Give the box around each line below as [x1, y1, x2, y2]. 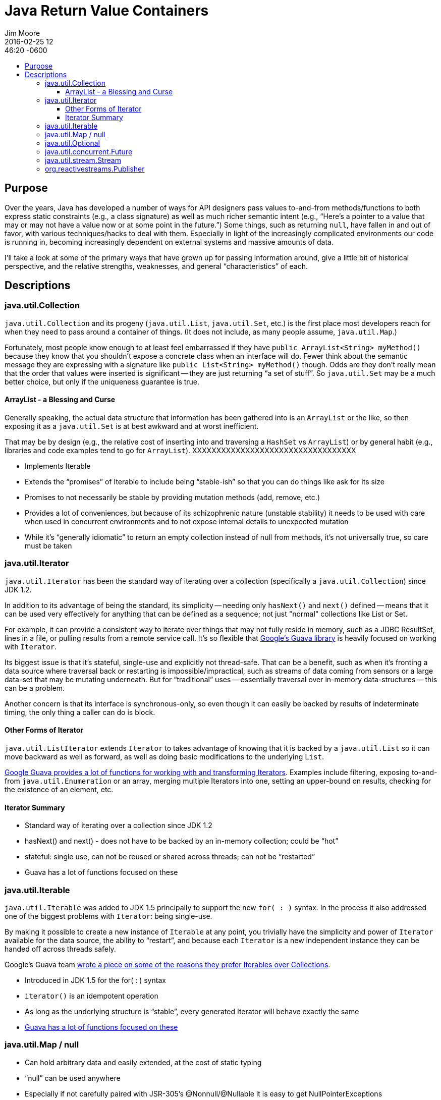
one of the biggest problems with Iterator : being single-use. [5, 911, 212, 920]
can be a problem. [5, 683, 65, 692]
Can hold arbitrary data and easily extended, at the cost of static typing [25, 1058, 262, 1067]
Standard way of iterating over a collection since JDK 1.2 [25, 821, 212, 830]
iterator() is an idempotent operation [25, 991, 158, 1000]
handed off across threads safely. [5, 944, 116, 953]
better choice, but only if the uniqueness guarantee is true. [5, 377, 200, 386]
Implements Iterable [25, 462, 91, 471]
